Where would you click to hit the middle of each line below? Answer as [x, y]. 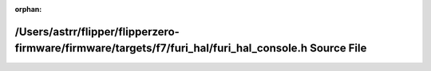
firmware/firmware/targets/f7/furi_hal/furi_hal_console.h [161, 49]
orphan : [28, 9]
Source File [338, 49]
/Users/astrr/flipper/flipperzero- [97, 32]
